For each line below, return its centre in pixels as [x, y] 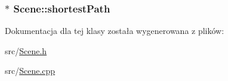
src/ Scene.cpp [30, 71]
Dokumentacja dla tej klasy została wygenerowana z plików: [115, 31]
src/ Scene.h [26, 50]
